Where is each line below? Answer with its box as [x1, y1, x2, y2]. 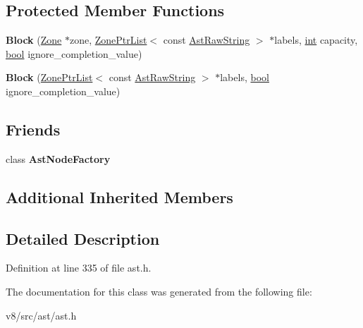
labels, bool [220, 70, 269, 85]
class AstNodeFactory [6, 151, 111, 166]
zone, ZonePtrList [69, 32, 147, 47]
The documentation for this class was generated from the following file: [6, 284, 312, 298]
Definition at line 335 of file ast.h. [6, 260, 152, 275]
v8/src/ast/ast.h [6, 308, 77, 322]
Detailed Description [6, 227, 160, 249]
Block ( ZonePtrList [6, 70, 93, 85]
